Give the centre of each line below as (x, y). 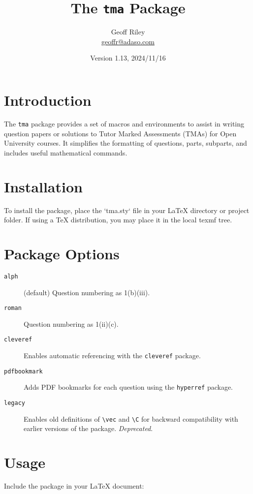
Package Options (62, 253)
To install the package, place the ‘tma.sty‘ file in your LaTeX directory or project (127, 210)
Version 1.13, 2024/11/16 (128, 58)
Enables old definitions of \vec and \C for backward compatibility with (131, 418)
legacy (15, 403)
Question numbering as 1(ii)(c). (71, 324)
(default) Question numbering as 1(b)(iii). (87, 292)
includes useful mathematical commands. (66, 152)
